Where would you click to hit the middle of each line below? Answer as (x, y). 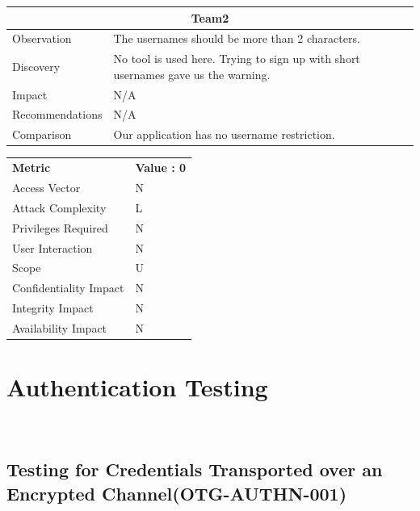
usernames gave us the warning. (192, 74)
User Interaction (52, 247)
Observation (42, 38)
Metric (31, 168)
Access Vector (46, 187)
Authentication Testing (137, 387)
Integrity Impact (53, 308)
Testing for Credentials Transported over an (195, 469)
